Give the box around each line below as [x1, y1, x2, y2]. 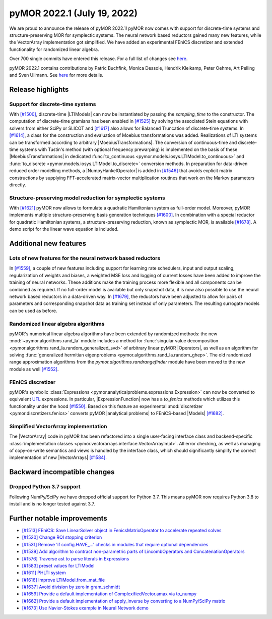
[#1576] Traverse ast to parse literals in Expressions [22, 555, 129, 561]
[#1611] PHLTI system [22, 570, 66, 576]
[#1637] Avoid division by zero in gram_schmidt [22, 584, 120, 590]
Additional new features [9, 239, 87, 248]
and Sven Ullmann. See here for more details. [9, 72, 103, 78]
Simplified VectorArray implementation [9, 423, 108, 430]
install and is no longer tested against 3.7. [9, 501, 95, 507]
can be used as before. [9, 307, 57, 314]
